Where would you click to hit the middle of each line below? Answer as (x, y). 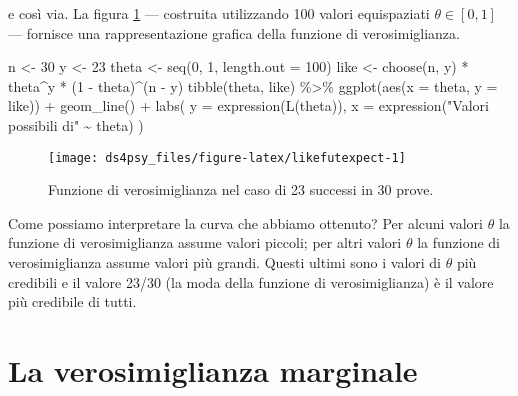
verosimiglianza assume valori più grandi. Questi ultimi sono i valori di (225, 262)
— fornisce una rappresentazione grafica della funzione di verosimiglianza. (234, 32)
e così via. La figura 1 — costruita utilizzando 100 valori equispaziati (219, 13)
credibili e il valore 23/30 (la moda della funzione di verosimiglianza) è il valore (251, 281)
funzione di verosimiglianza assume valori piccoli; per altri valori (205, 242)
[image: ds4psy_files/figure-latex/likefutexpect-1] (227, 157)
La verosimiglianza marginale (213, 369)
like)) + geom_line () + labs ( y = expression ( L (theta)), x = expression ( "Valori (248, 105)
